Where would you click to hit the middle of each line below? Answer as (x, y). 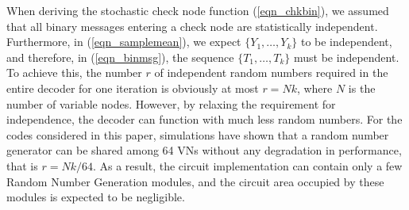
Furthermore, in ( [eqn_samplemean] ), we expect (124, 42)
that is (22, 165)
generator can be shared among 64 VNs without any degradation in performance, (204, 150)
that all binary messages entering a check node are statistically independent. (192, 26)
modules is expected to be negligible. (96, 197)
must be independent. (346, 57)
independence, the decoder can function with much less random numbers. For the (204, 119)
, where (314, 88)
